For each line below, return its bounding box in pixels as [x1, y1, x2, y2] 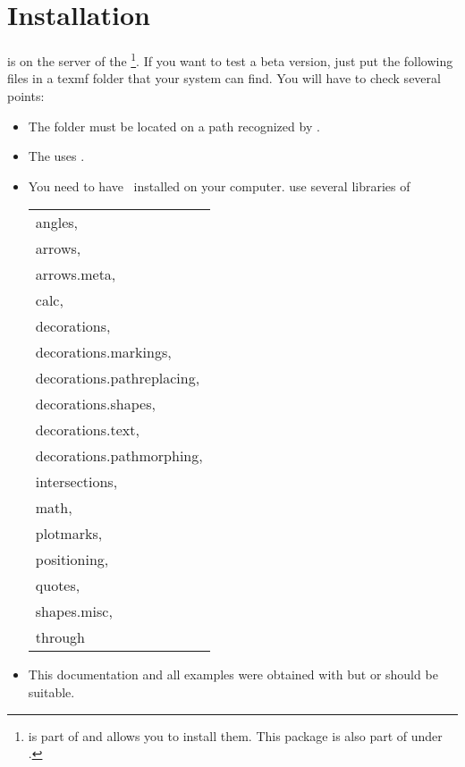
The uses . [28, 147, 85, 165]
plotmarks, [35, 523, 103, 544]
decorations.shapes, [35, 393, 156, 415]
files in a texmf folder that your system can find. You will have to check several [7, 69, 441, 88]
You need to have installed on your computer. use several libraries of [28, 176, 410, 195]
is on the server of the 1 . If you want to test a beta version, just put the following [7, 49, 453, 70]
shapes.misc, [35, 601, 113, 622]
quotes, [35, 575, 80, 596]
